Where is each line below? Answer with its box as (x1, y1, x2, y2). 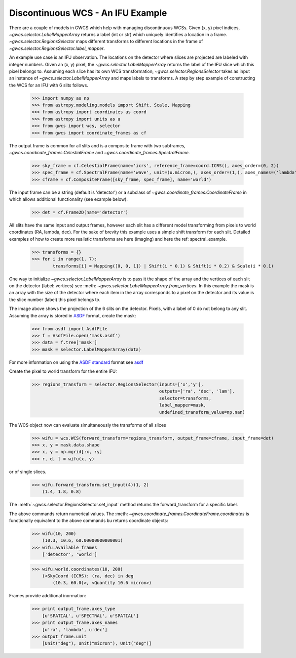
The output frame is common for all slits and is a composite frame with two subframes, (9, 142, 185, 148)
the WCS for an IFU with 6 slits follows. (9, 82, 88, 88)
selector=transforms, (159, 395, 212, 401)
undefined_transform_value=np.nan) (159, 409, 245, 415)
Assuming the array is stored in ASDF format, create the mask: (9, 312, 136, 318)
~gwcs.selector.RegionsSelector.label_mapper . (9, 45, 105, 51)
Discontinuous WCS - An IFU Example (9, 7, 167, 18)
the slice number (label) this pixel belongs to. (9, 297, 101, 303)
